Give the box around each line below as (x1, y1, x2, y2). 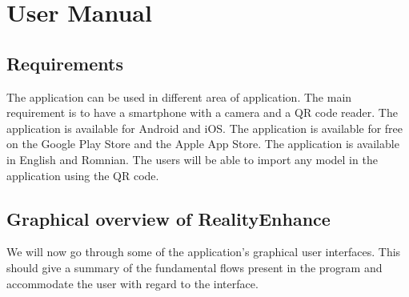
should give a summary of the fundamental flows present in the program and (6, 259, 383, 275)
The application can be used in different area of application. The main (6, 88, 352, 105)
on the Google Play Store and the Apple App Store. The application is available (6, 135, 399, 152)
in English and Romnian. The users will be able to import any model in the (6, 151, 378, 167)
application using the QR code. (6, 167, 159, 183)
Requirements (6, 50, 123, 75)
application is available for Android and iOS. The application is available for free (6, 119, 403, 136)
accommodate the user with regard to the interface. (6, 275, 259, 291)
